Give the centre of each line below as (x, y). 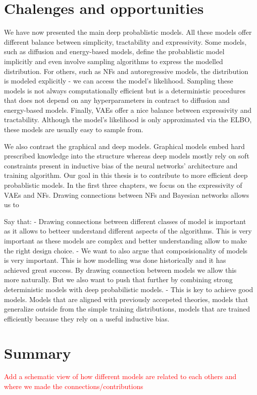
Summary (38, 353)
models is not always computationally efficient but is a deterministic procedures (125, 90)
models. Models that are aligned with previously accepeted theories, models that (126, 299)
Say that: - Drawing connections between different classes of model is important (125, 221)
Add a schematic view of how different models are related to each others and (120, 376)
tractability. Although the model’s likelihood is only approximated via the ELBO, (128, 119)
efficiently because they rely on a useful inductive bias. (87, 318)
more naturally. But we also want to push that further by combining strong (118, 279)
